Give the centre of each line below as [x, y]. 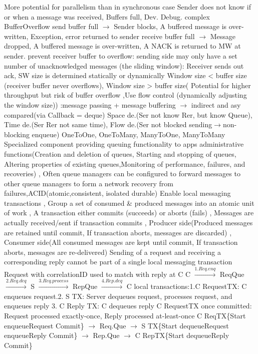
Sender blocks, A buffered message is [170, 26]
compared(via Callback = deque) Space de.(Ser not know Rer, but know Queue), [128, 114]
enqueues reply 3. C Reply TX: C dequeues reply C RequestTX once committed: [128, 306]
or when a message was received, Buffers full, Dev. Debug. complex [107, 16]
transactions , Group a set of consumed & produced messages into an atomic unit [129, 203]
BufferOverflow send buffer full [51, 26]
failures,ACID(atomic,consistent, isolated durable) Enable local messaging [117, 193]
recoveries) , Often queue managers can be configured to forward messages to [122, 173]
